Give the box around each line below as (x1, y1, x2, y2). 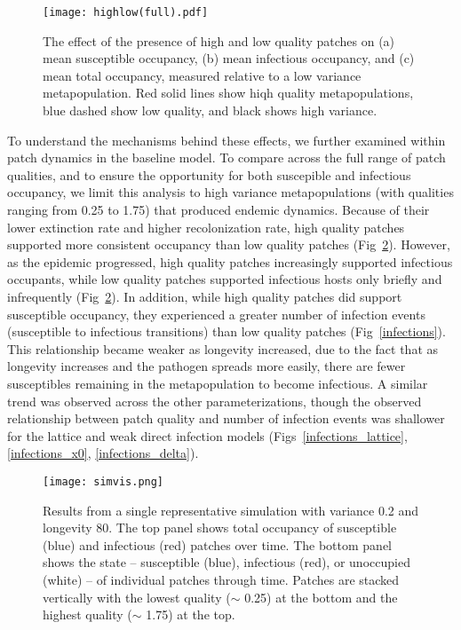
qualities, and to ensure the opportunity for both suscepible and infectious (7, 165, 411, 184)
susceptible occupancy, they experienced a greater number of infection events (7, 304, 425, 323)
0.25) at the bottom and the (244, 587, 398, 606)
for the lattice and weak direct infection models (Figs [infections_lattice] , (7, 426, 408, 445)
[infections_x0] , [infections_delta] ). (7, 444, 199, 462)
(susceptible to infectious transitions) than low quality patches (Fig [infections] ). (7, 322, 446, 341)
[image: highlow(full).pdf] (43, 6, 209, 19)
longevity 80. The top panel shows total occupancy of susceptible (43, 518, 397, 537)
